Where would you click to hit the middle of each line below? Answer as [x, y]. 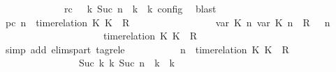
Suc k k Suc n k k [126, 63]
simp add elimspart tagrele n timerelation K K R [147, 49]
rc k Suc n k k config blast [140, 8]
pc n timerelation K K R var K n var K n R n [168, 22]
